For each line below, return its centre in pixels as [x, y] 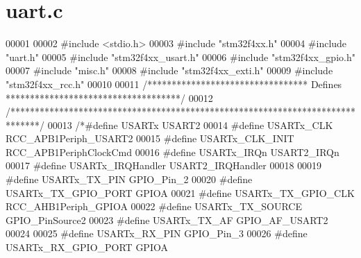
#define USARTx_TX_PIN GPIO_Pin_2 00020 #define [129, 179]
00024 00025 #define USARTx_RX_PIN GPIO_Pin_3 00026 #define [157, 233]
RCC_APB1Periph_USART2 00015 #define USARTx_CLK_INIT [150, 138]
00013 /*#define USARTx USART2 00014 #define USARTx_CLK [190, 124]
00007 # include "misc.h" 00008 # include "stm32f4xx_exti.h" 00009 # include [169, 70]
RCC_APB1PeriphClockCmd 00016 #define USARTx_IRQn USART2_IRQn [173, 152]
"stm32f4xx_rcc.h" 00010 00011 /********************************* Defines [174, 84]
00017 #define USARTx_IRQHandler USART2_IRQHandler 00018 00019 [164, 165]
